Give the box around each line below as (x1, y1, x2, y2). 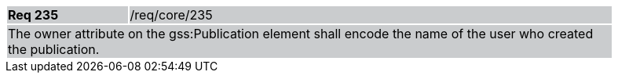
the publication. (8, 41, 100, 57)
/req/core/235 (130, 7, 213, 23)
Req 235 (8, 7, 59, 23)
